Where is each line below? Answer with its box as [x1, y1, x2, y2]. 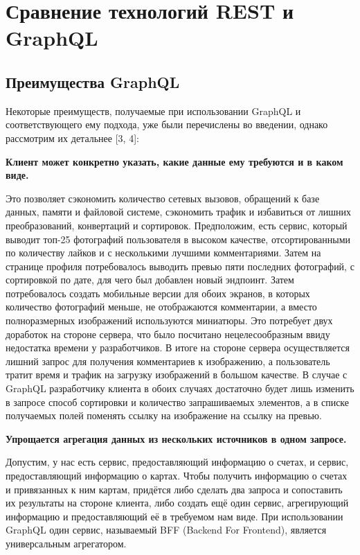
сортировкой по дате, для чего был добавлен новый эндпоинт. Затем [6, 272, 294, 287]
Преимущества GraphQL [6, 71, 180, 92]
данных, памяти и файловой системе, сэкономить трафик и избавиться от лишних [6, 204, 352, 219]
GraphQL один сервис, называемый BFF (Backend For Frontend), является [6, 522, 327, 537]
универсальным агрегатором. [6, 536, 127, 550]
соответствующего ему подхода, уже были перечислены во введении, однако [6, 117, 328, 132]
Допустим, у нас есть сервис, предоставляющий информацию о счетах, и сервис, [6, 455, 349, 469]
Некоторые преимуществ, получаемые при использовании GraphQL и [6, 103, 301, 118]
